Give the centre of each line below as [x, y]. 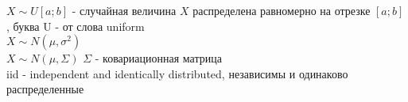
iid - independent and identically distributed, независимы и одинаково [177, 73]
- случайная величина [124, 10]
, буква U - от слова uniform [76, 26]
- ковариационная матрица [158, 58]
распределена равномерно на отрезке [282, 10]
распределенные [45, 89]
